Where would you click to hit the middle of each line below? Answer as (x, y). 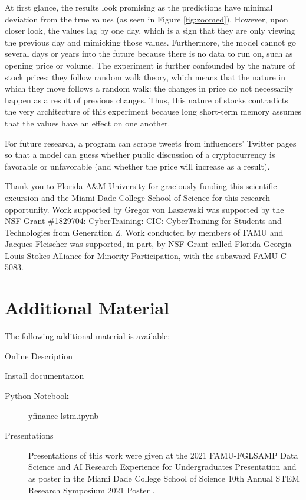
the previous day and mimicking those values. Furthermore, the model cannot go (151, 42)
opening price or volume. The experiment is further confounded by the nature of (150, 65)
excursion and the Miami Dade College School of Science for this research (138, 197)
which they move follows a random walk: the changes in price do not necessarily (149, 88)
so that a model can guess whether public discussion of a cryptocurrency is (140, 155)
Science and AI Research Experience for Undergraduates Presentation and (162, 467)
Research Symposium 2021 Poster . (92, 490)
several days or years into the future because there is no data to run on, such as (149, 53)
